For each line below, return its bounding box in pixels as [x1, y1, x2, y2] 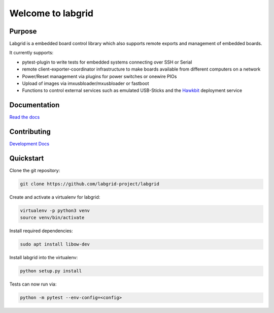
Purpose [9, 27, 37, 36]
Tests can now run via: [9, 281, 57, 287]
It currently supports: [9, 50, 54, 56]
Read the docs [9, 114, 40, 120]
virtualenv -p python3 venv [20, 208, 90, 213]
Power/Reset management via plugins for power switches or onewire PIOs [22, 73, 177, 79]
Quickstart [9, 154, 44, 163]
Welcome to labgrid [9, 8, 94, 19]
